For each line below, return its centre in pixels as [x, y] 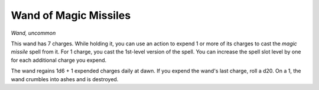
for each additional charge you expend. [59, 60]
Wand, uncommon [33, 33]
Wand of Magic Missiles [71, 15]
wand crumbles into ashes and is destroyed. [65, 79]
